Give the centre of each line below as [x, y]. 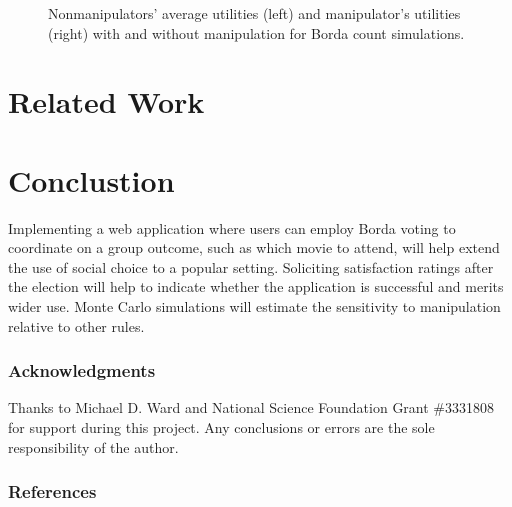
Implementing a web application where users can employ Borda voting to [232, 227]
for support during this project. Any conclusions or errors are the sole [221, 427]
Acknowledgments [82, 370]
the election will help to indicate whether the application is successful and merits [256, 286]
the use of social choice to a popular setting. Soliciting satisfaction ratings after [251, 266]
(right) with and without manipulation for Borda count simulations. [256, 32]
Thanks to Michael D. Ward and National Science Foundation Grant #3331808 [251, 407]
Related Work [106, 101]
